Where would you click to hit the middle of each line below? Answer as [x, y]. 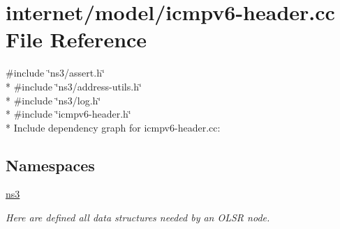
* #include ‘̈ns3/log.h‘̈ [53, 100]
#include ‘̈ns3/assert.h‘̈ [55, 73]
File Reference [76, 39]
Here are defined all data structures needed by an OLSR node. [138, 218]
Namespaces [50, 165]
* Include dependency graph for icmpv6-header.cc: [113, 127]
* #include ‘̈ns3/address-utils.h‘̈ [74, 86]
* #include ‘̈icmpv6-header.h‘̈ [68, 114]
